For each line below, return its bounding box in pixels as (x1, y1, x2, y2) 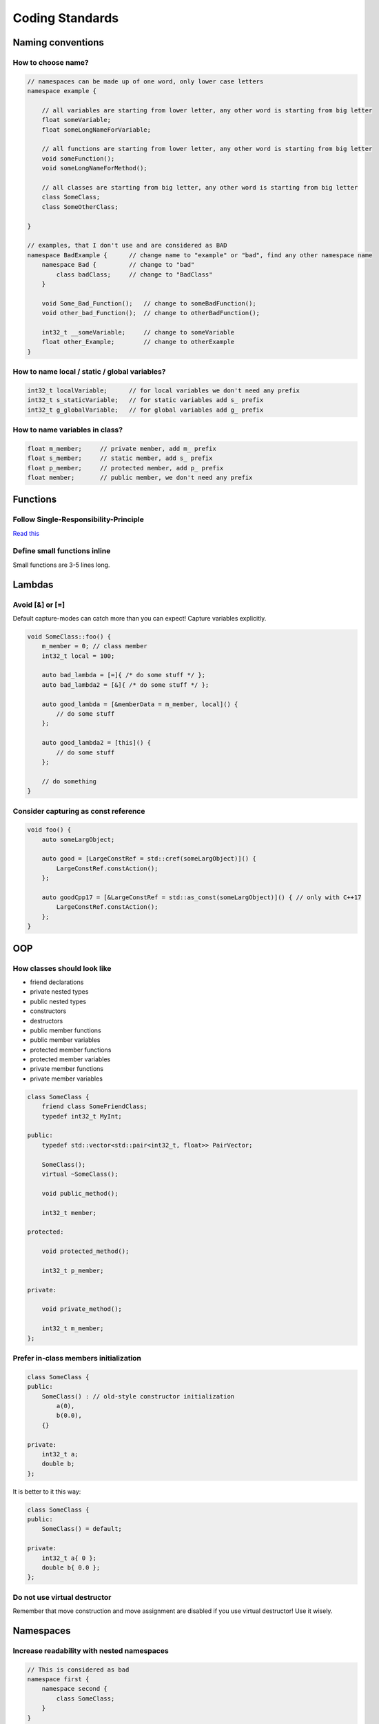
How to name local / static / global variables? (12, 367, 166, 377)
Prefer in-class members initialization (12, 1353, 141, 1363)
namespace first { (27, 1676, 90, 1683)
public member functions (30, 1026, 101, 1034)
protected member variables (30, 1055, 111, 1063)
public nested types (30, 997, 86, 1005)
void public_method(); (41, 1190, 119, 1197)
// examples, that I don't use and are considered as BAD (27, 241, 227, 250)
